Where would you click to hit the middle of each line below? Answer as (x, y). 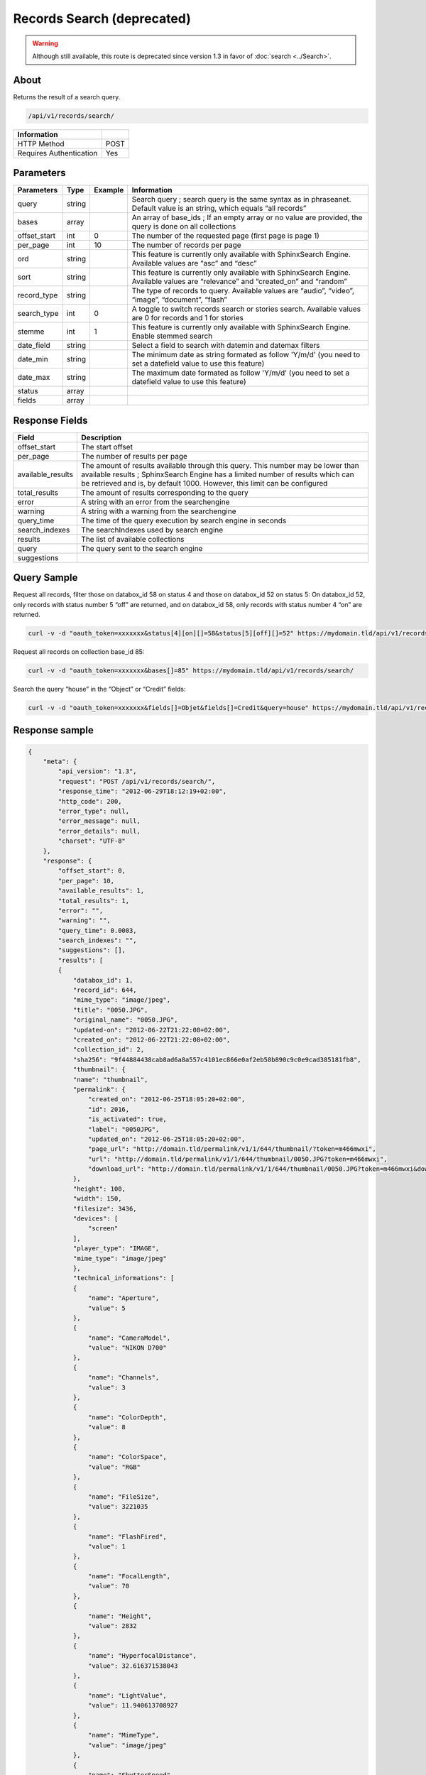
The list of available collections (133, 539)
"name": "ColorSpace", (127, 1457)
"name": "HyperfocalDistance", (142, 1656)
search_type (38, 314)
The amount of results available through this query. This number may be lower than (220, 465)
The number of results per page (135, 456)
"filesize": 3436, (105, 1208)
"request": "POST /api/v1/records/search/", (137, 781)
